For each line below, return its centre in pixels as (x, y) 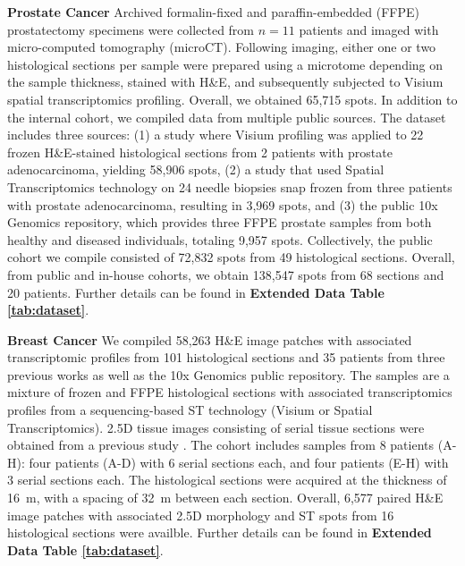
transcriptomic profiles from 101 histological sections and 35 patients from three (226, 357)
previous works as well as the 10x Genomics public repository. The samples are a (228, 374)
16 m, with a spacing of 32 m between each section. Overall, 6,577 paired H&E (225, 498)
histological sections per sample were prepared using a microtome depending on (225, 64)
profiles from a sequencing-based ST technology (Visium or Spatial (190, 410)
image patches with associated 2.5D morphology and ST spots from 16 (201, 515)
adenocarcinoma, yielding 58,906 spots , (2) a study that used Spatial (196, 169)
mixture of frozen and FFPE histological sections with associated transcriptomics (230, 392)
